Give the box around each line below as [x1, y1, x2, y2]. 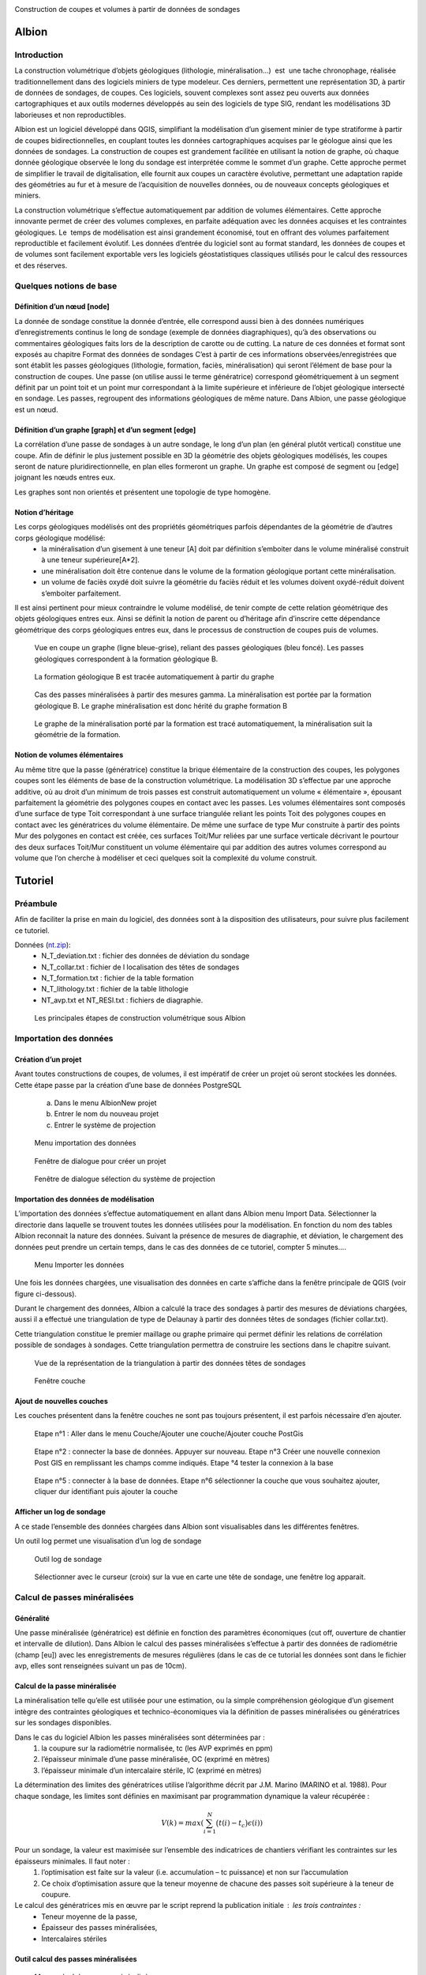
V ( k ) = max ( [161, 1818, 204, 1827]
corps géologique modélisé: [14, 533, 106, 543]
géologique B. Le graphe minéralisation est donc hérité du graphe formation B [34, 701, 288, 710]
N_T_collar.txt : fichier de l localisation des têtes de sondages [41, 962, 240, 972]
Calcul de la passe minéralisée [14, 1681, 117, 1691]
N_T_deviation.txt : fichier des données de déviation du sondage [41, 951, 250, 961]
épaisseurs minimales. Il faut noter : [14, 1856, 130, 1866]
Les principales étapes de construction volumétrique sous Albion [34, 1014, 246, 1023]
